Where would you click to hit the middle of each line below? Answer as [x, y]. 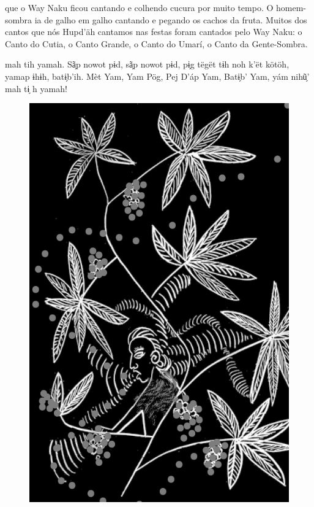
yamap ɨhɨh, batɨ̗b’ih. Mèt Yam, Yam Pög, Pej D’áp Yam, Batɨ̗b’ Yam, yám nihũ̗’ [157, 76]
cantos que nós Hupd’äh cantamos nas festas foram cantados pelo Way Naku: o [154, 32]
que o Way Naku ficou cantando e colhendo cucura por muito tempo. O [139, 7]
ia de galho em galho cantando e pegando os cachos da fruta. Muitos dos [171, 19]
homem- [291, 7]
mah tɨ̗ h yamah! [36, 88]
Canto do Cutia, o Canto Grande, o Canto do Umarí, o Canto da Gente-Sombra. [156, 43]
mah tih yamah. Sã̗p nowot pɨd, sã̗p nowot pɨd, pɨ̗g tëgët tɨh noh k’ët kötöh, [147, 64]
